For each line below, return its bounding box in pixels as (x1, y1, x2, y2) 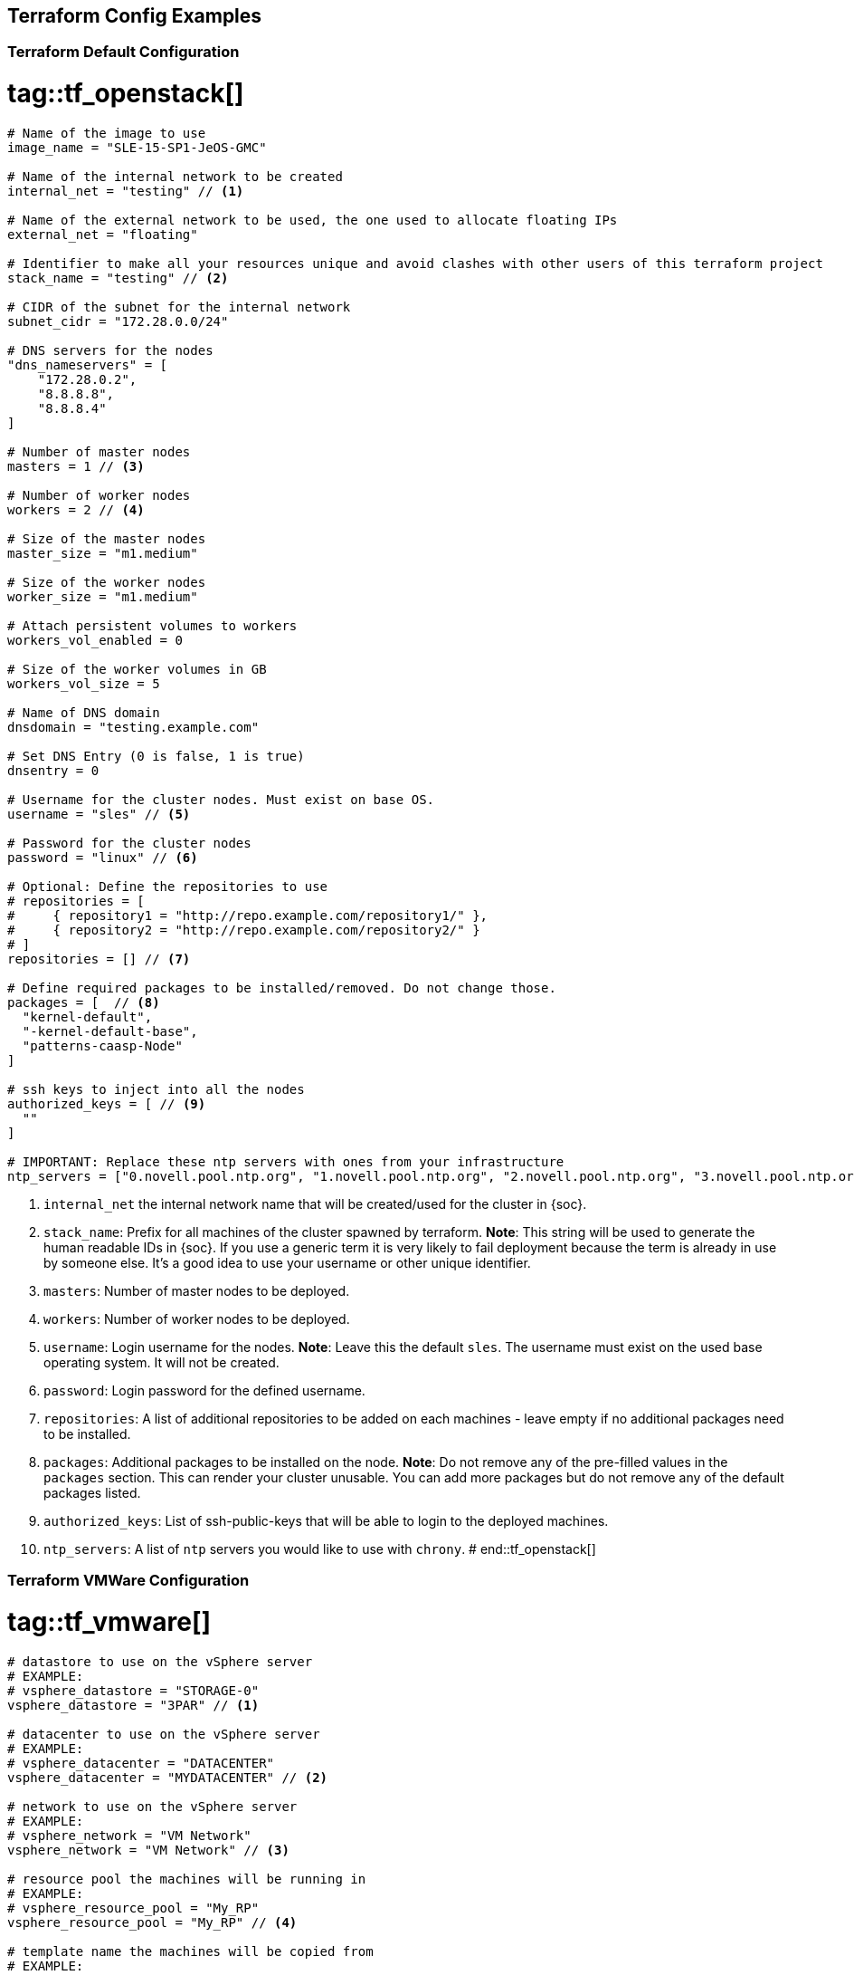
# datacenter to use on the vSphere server (7, 1726, 320, 1741)
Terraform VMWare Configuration (7, 1571, 250, 1590)
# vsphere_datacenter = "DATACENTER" (7, 1755, 275, 1770)
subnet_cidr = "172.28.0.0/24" (7, 313, 229, 329)
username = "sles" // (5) (7, 806, 191, 821)
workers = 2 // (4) (7, 502, 145, 517)
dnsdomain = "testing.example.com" (7, 719, 260, 734)
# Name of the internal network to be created (7, 168, 343, 184)
